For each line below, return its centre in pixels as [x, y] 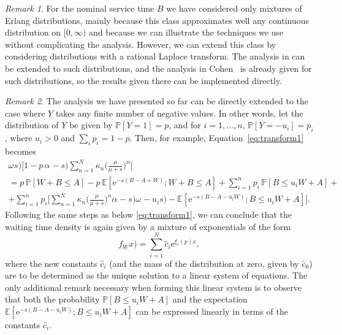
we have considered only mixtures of [234, 8]
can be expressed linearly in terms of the [212, 311]
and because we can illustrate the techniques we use [186, 32]
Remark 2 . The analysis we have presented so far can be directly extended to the [157, 101]
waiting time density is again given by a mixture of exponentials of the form [148, 226]
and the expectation [210, 299]
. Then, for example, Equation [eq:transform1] [217, 138]
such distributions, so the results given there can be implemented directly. [144, 80]
